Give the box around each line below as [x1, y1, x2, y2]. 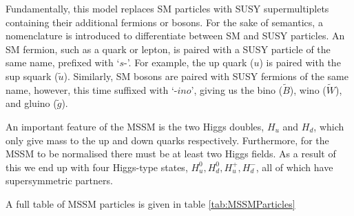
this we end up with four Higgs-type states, [6, 159, 188, 174]
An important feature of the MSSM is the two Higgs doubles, [6, 119, 264, 133]
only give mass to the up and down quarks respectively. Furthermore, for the [6, 132, 329, 147]
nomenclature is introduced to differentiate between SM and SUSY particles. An [6, 28, 345, 43]
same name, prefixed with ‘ [6, 55, 120, 70]
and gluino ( [6, 96, 57, 110]
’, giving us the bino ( [191, 82, 283, 97]
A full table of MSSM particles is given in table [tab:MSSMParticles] [6, 196, 295, 210]
